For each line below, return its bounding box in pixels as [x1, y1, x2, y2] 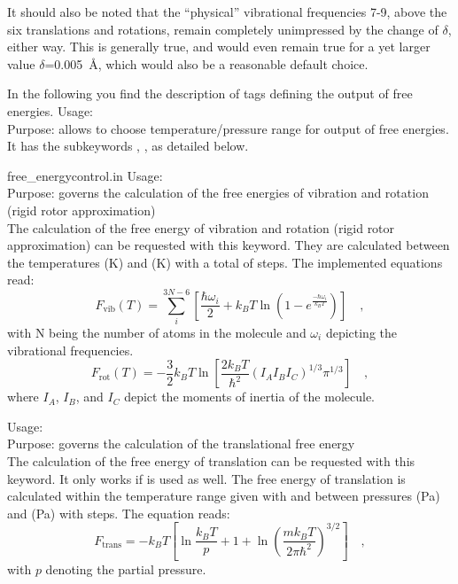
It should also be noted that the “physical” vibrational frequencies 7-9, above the [7, 3, 447, 20]
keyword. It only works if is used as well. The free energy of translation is [7, 469, 406, 487]
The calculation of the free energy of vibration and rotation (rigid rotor [7, 218, 395, 237]
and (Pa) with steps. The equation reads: [7, 503, 230, 522]
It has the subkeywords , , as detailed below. [7, 136, 249, 155]
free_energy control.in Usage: [7, 166, 163, 184]
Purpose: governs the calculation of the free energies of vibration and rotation [7, 183, 429, 202]
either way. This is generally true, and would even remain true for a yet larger [7, 37, 431, 56]
